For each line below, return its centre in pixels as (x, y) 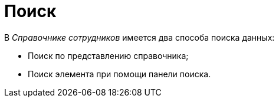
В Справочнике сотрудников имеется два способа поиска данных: (139, 37)
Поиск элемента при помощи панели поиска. (119, 74)
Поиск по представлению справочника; (108, 55)
